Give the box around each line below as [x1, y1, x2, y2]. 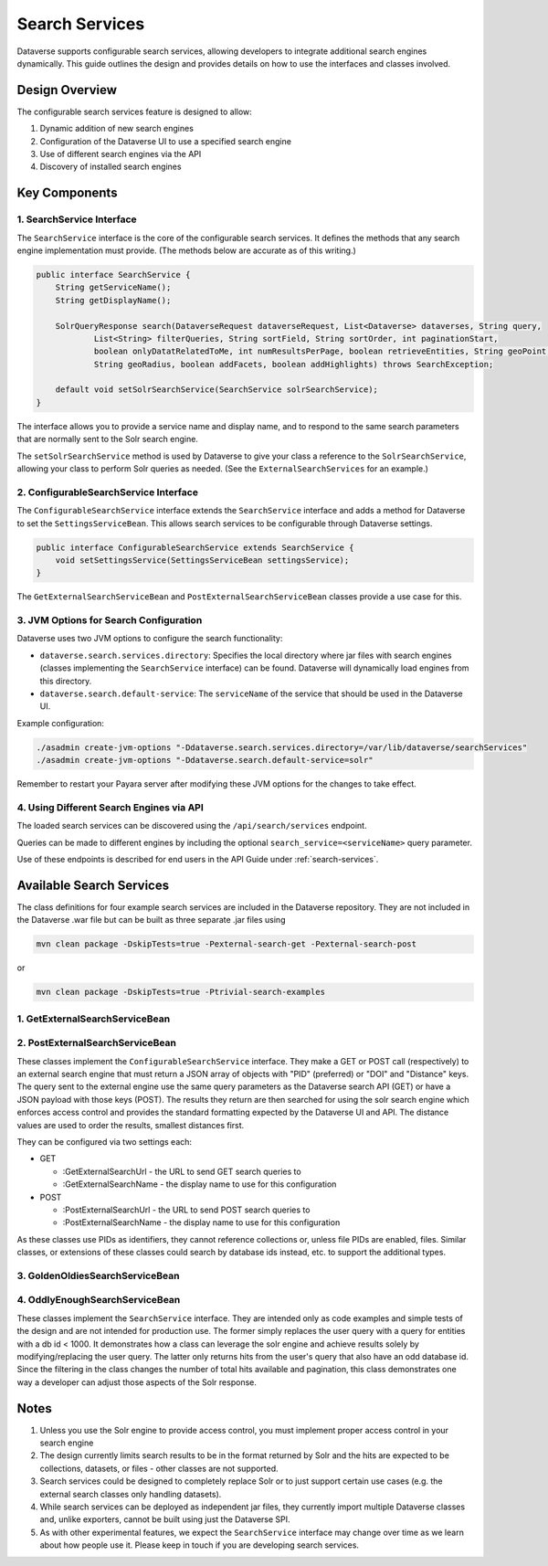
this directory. [39, 675, 92, 686]
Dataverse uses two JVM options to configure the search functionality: [16, 633, 283, 644]
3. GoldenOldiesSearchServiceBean [16, 1269, 180, 1282]
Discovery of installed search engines [39, 161, 182, 173]
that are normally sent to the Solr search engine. [16, 434, 198, 445]
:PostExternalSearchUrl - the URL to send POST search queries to [62, 1204, 311, 1215]
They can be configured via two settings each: [16, 1136, 192, 1147]
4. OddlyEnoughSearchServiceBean [16, 1294, 181, 1307]
